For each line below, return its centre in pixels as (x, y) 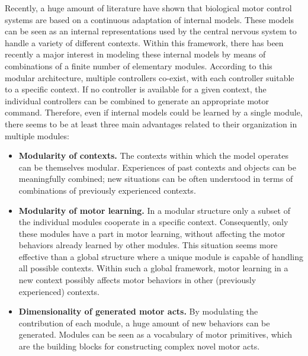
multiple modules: (37, 135)
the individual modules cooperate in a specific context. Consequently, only (153, 222)
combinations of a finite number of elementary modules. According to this (139, 65)
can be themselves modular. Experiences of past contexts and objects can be (157, 167)
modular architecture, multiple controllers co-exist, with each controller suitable (150, 77)
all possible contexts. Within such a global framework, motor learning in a (153, 268)
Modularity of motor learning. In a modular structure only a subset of (154, 210)
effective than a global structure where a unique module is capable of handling (161, 256)
